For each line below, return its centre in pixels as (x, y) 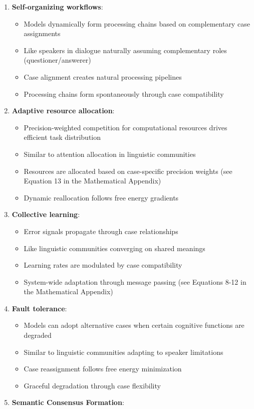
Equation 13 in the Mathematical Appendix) (92, 181)
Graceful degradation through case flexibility (92, 385)
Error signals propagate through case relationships (101, 231)
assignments (42, 33)
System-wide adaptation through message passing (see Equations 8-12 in (135, 281)
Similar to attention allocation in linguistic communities (110, 154)
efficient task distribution (62, 137)
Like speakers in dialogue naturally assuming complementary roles (125, 50)
